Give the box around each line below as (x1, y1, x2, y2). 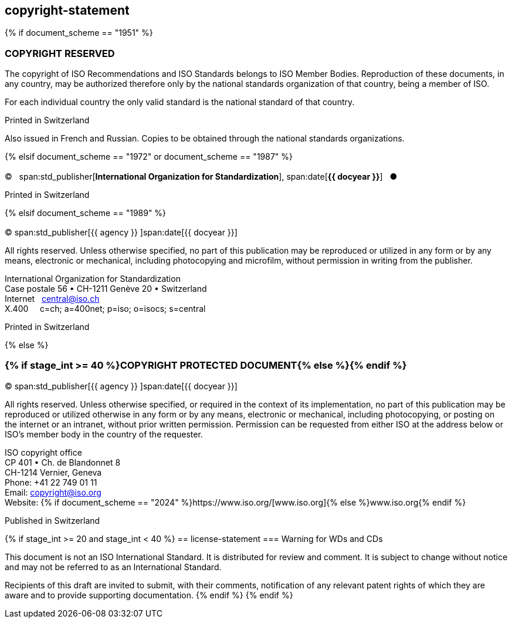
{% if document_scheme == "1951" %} (5, 28, 153, 38)
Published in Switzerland (5, 515, 100, 526)
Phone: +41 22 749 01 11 (5, 477, 97, 487)
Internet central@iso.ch (5, 293, 100, 304)
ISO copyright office (5, 447, 82, 457)
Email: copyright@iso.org (5, 487, 101, 497)
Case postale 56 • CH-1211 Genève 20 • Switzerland (5, 283, 207, 294)
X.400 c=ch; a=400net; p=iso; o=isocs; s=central (5, 303, 206, 314)
